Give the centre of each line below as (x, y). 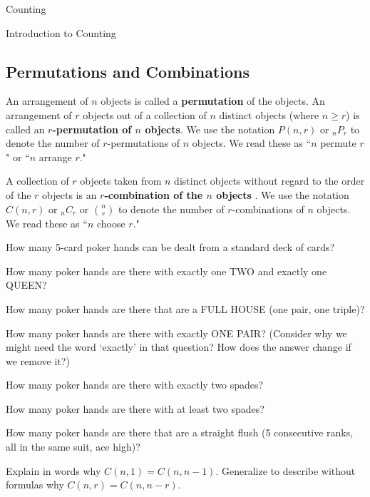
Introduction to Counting (61, 32)
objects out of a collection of (145, 114)
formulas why (35, 485)
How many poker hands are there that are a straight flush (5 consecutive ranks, (180, 432)
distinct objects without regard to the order (269, 181)
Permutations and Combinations (128, 71)
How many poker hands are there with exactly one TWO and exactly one (166, 271)
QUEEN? (26, 285)
